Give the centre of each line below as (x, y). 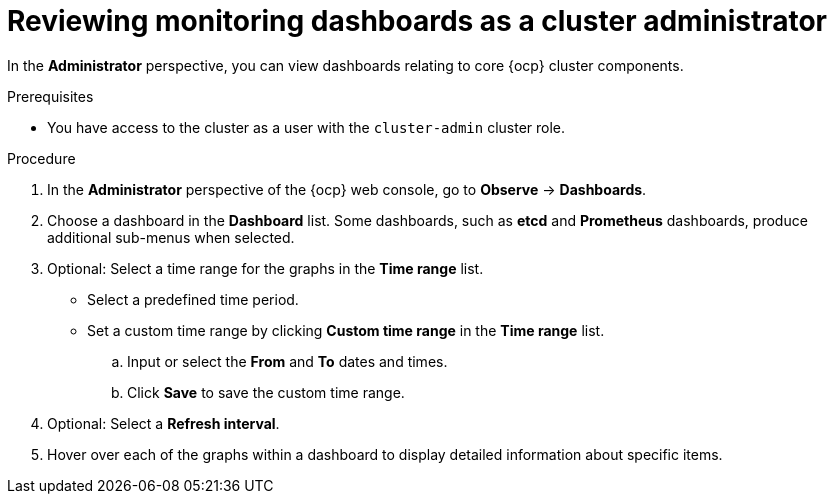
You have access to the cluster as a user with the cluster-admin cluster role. (306, 127)
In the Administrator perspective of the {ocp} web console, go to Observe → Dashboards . (347, 189)
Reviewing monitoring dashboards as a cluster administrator (417, 21)
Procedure (41, 158)
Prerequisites (50, 96)
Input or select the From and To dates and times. (287, 361)
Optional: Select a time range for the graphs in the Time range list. (265, 268)
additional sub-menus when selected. (171, 237)
